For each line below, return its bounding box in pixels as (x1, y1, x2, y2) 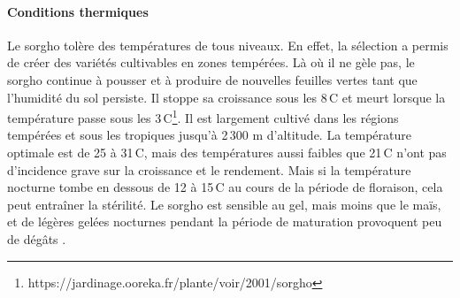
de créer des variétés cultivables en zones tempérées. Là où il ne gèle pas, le (7, 53, 415, 72)
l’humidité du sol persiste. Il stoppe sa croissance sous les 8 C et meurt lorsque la (7, 88, 446, 106)
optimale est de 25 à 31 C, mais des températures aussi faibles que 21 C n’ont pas (7, 143, 447, 162)
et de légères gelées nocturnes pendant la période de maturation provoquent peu (7, 212, 442, 231)
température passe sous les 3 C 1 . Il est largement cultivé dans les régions (7, 106, 399, 126)
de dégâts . (7, 229, 66, 248)
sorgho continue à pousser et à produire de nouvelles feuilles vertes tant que (7, 70, 418, 88)
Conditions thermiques (7, 2, 149, 20)
